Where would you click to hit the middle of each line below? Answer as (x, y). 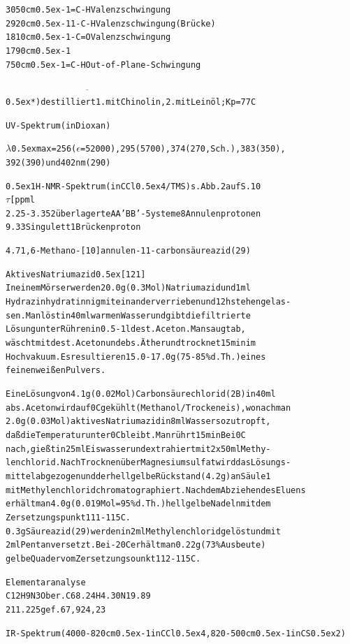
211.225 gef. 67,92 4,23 (56, 609)
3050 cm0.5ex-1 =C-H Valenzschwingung (88, 10)
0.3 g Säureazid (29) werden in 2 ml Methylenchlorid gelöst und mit (143, 531)
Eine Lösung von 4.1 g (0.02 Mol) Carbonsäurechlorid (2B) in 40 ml (141, 394)
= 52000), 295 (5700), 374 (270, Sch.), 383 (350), (183, 149)
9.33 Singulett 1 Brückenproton (73, 227)
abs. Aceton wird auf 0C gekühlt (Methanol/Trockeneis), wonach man (148, 408)
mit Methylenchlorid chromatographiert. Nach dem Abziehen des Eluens (156, 490)
